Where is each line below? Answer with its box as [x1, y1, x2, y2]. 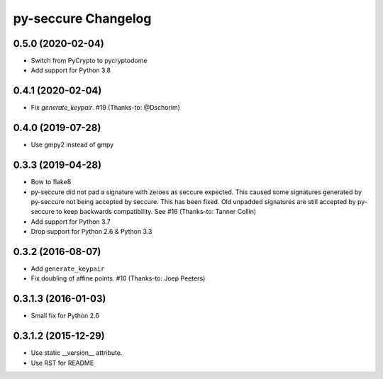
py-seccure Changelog [13, 11, 152, 26]
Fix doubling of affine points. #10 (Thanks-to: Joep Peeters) [30, 274, 206, 283]
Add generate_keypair [30, 264, 105, 273]
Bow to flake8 [30, 178, 72, 186]
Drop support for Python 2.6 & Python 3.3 [30, 227, 152, 236]
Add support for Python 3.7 [30, 217, 111, 226]
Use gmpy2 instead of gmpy [30, 140, 114, 149]
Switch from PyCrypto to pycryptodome [30, 57, 148, 65]
